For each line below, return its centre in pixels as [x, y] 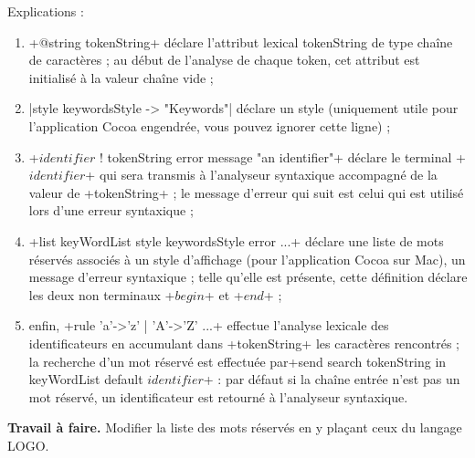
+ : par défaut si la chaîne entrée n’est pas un [332, 379]
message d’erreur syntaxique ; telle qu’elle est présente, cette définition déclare [248, 277]
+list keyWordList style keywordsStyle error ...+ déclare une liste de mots [236, 240]
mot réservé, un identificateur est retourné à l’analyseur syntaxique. [218, 396]
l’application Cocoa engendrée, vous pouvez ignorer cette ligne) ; [210, 125]
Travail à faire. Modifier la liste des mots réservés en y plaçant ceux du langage [235, 427]
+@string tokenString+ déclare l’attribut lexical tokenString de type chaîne [241, 42]
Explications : [46, 11]
